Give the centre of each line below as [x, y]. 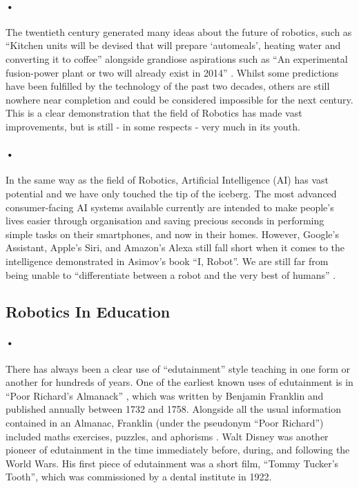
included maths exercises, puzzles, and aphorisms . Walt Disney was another [167, 436]
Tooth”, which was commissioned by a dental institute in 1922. [139, 477]
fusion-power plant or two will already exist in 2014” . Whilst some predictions [172, 72]
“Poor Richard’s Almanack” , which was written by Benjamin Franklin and [165, 395]
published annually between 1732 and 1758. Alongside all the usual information [174, 409]
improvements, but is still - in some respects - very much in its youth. [153, 126]
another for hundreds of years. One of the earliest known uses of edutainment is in [179, 382]
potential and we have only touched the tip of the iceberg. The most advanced [171, 193]
